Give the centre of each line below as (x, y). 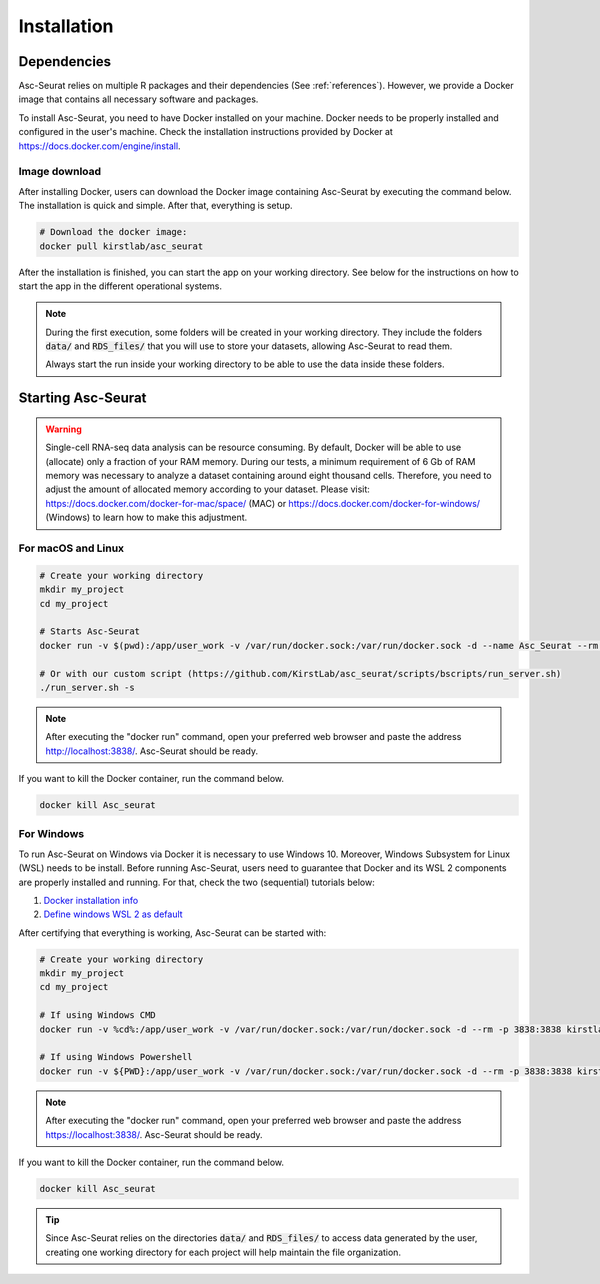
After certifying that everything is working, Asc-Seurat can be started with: (172, 932)
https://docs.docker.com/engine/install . (99, 146)
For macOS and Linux (71, 548)
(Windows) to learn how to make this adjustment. (146, 517)
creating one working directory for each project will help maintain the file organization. (223, 1252)
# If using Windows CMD (98, 1015)
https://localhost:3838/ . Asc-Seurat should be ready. (154, 1134)
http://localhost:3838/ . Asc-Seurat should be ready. (152, 751)
